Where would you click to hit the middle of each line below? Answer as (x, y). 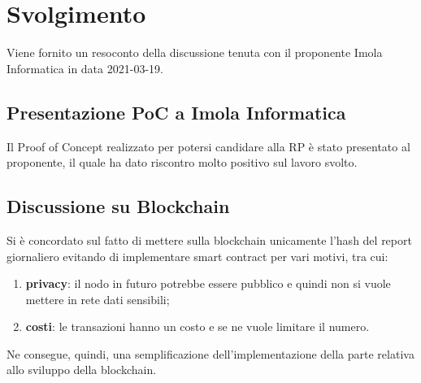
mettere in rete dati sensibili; (98, 299)
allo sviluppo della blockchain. (82, 370)
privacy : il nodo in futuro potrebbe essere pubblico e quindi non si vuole (208, 283)
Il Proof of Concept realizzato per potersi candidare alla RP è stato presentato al (208, 146)
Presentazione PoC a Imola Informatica (176, 112)
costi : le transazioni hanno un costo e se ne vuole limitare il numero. (197, 326)
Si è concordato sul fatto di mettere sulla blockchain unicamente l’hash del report (209, 239)
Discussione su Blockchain (118, 206)
